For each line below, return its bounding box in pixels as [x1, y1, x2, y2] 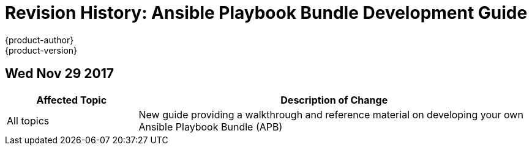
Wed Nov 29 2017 [5, 66, 114, 82]
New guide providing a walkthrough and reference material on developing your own [138, 108, 523, 121]
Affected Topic [36, 93, 107, 106]
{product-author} [5, 34, 74, 45]
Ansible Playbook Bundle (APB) [138, 120, 283, 133]
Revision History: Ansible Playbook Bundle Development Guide [5, 2, 528, 23]
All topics [7, 114, 50, 127]
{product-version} [5, 45, 78, 55]
